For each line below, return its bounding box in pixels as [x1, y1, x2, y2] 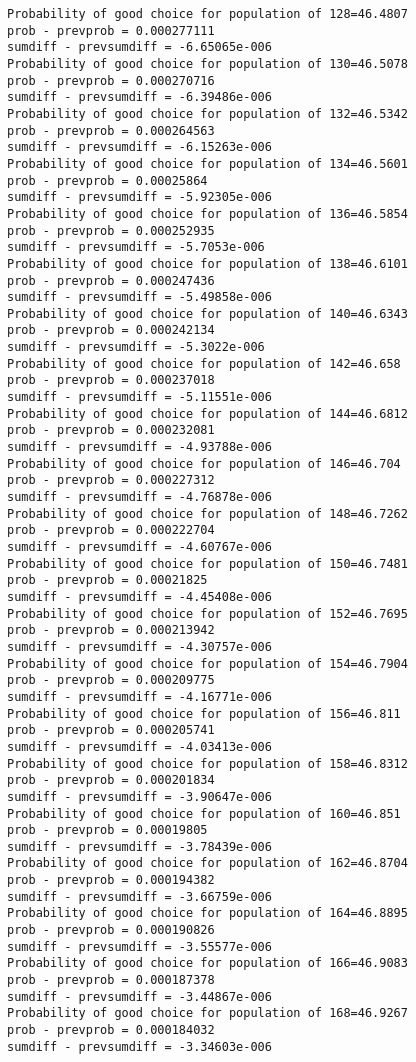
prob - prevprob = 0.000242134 [7, 323, 215, 338]
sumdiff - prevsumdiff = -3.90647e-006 [7, 789, 272, 804]
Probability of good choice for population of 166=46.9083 [7, 956, 408, 971]
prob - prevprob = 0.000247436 [7, 273, 215, 288]
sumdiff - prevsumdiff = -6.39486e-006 [7, 90, 272, 105]
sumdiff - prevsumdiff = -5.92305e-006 [7, 190, 272, 205]
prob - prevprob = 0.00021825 [7, 573, 208, 588]
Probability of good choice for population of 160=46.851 [7, 806, 401, 821]
